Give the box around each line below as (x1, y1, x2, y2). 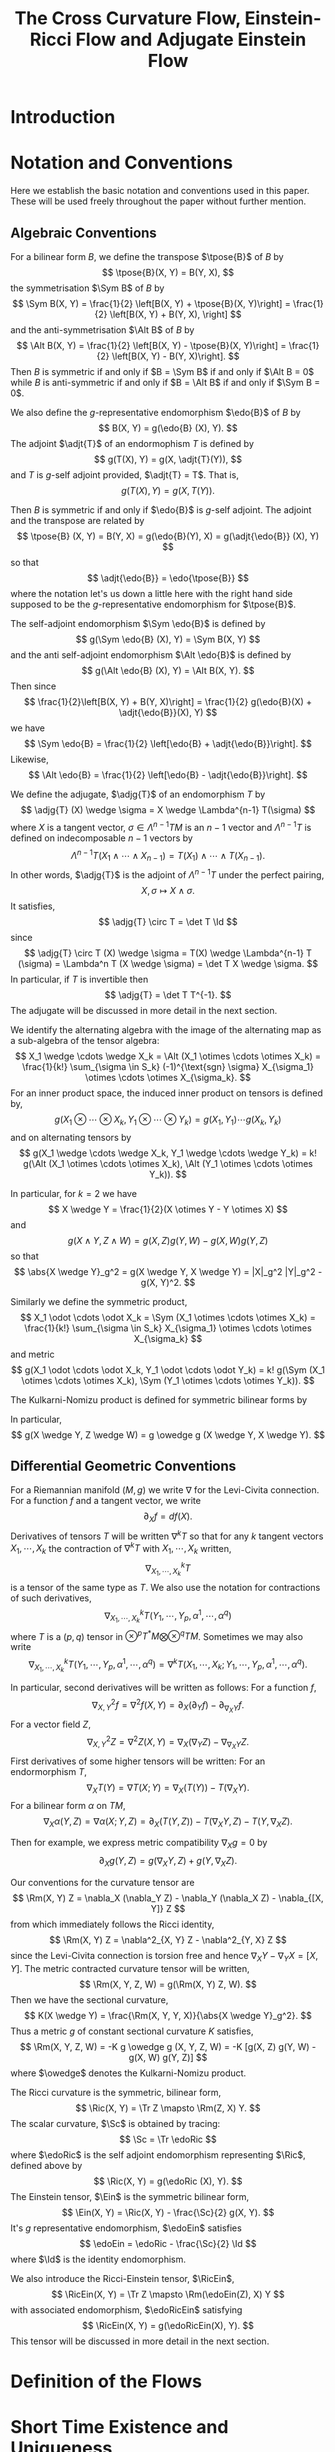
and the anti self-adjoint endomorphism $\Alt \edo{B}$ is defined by (10, 648, 292, 661)
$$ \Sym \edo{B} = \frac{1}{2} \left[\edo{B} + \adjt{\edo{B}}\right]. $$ (23, 737, 313, 749)
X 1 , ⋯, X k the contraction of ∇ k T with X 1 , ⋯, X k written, (10, 1540, 232, 1557)
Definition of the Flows (10, 2370, 203, 2392)
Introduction (10, 106, 116, 129)
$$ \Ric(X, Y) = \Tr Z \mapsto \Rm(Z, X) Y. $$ (74, 2102, 262, 2114)
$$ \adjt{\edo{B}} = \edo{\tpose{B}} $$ (86, 572, 250, 584)
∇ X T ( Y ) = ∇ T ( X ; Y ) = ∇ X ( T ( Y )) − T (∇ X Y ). (86, 1781, 250, 1796)
